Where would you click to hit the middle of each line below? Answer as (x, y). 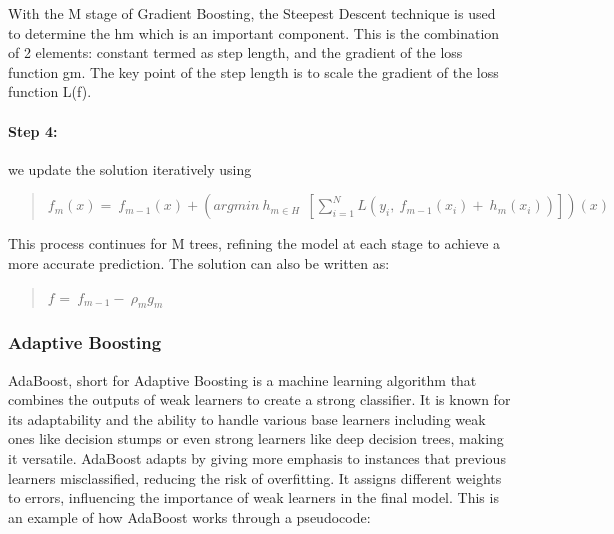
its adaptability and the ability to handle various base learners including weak (247, 418)
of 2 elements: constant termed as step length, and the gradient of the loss (235, 52)
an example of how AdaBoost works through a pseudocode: (189, 516)
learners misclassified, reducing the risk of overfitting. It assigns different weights (255, 477)
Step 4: (33, 130)
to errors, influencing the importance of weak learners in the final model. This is (253, 497)
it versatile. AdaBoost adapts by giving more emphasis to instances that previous (257, 457)
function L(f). (50, 91)
